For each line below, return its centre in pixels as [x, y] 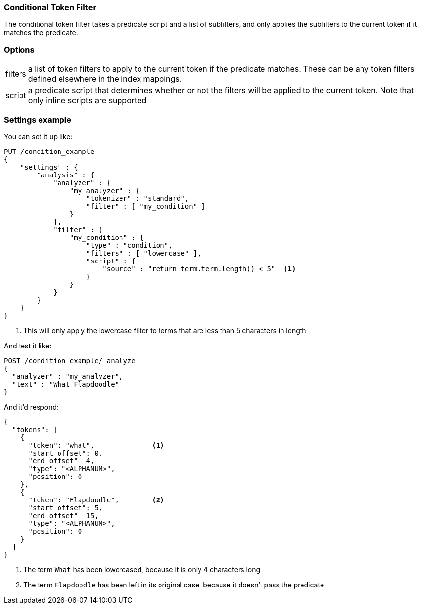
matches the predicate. [41, 33]
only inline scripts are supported [87, 100]
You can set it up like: [38, 136]
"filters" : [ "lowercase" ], [144, 253]
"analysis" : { [66, 175]
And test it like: [28, 346]
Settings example [38, 119]
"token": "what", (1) [96, 445]
